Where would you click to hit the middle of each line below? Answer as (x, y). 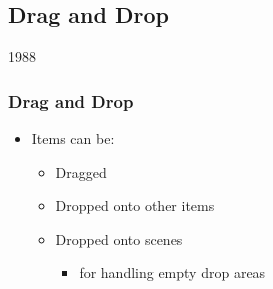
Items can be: (73, 138)
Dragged (81, 171)
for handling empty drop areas (172, 272)
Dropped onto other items (135, 205)
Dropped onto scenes (119, 238)
